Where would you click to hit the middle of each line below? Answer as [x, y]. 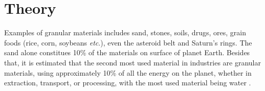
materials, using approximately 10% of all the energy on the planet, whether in [128, 72]
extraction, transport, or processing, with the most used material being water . [128, 83]
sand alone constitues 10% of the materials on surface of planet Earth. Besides [127, 52]
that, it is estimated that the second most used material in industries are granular [132, 62]
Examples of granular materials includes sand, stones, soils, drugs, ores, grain [125, 32]
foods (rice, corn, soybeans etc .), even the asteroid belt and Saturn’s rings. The [128, 42]
